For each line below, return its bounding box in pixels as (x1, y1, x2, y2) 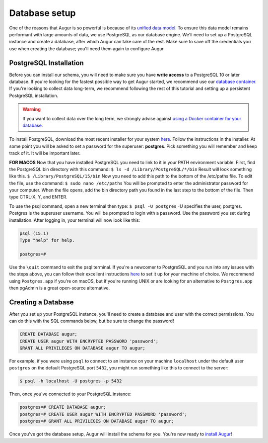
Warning (22, 106, 41, 112)
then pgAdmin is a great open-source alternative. (9, 285, 110, 291)
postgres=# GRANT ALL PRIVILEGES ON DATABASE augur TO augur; (19, 418, 174, 424)
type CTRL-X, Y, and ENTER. (9, 194, 67, 200)
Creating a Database (9, 298, 74, 306)
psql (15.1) (19, 230, 49, 236)
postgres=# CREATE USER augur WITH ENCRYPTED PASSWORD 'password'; (19, 411, 188, 417)
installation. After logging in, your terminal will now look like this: (9, 217, 140, 223)
